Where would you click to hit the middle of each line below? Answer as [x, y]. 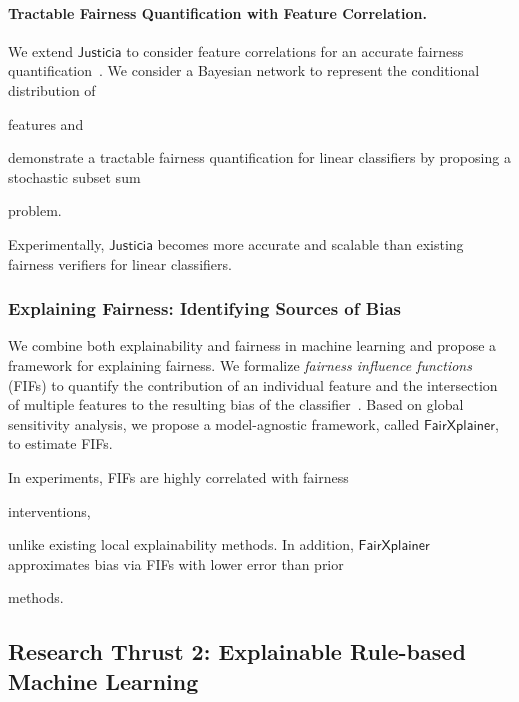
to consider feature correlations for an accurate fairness [295, 50]
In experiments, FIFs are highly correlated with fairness [178, 476]
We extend [40, 50]
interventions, [49, 510]
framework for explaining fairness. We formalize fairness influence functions [240, 364]
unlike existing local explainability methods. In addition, [181, 544]
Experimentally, [56, 243]
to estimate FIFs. [60, 443]
